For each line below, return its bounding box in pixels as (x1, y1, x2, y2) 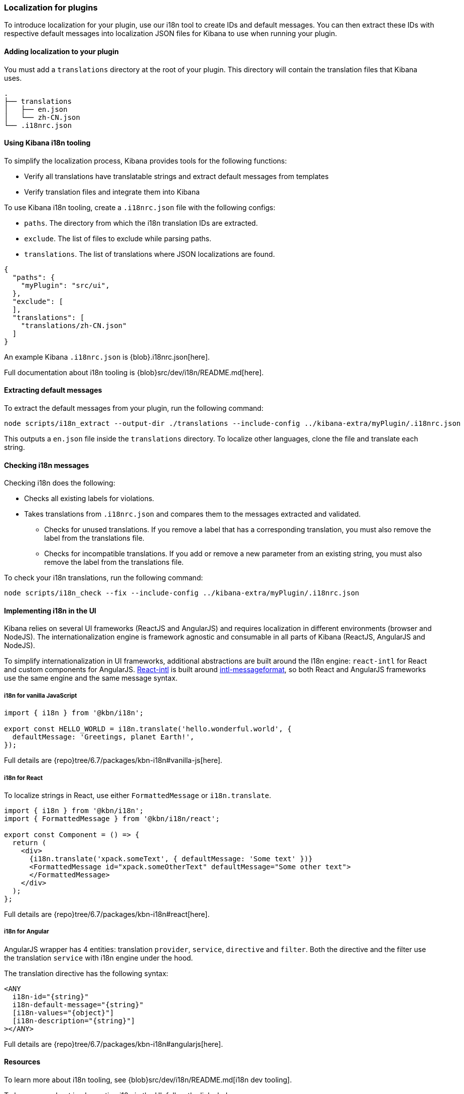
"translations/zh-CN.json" (21, 321, 127, 330)
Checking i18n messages (4, 460, 89, 470)
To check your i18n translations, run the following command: (4, 573, 203, 582)
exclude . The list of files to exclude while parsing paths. (24, 234, 212, 243)
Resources (4, 1057, 41, 1066)
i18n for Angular (4, 928, 49, 935)
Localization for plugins (4, 3, 98, 13)
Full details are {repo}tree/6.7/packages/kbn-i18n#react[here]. (4, 910, 210, 919)
